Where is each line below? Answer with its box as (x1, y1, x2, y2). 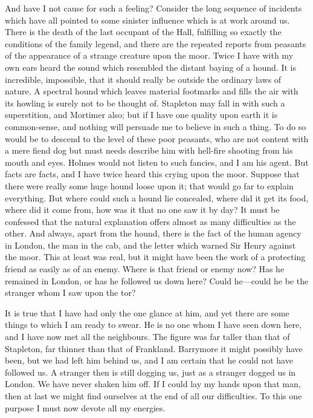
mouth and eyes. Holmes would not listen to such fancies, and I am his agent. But (5, 155, 309, 168)
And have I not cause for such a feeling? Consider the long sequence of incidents (5, 2, 302, 14)
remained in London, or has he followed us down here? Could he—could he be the (5, 274, 309, 287)
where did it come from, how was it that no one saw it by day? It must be (5, 203, 280, 216)
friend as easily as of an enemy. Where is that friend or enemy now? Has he (5, 263, 285, 275)
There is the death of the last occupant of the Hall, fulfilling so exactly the (5, 25, 282, 38)
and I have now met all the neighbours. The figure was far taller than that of (5, 330, 290, 343)
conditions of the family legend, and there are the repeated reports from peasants (5, 37, 306, 50)
